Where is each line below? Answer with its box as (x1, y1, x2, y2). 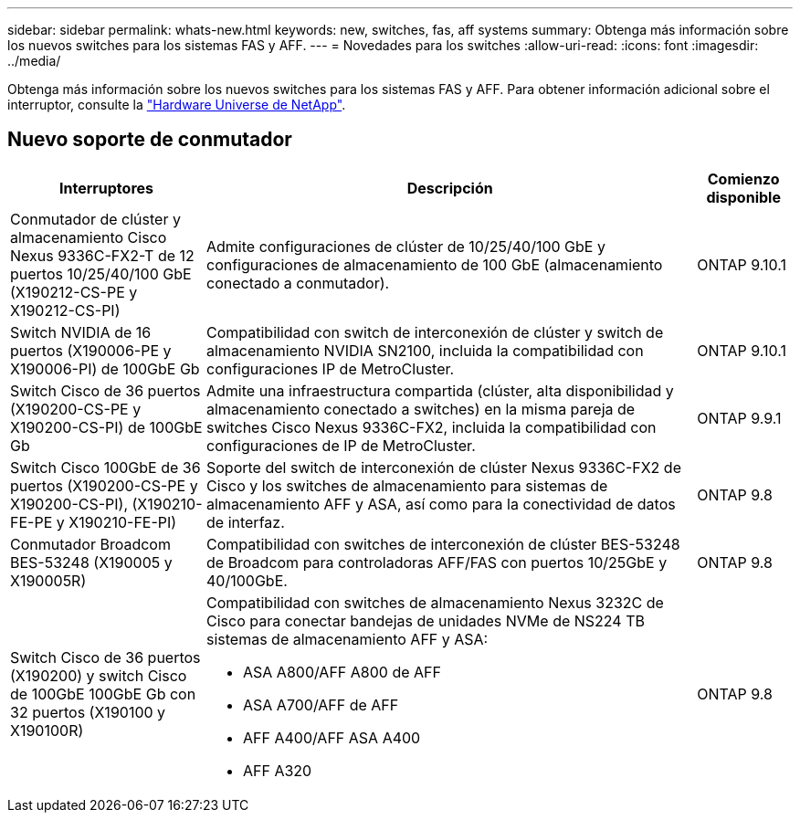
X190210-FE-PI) (68, 512, 177, 531)
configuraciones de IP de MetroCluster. (206, 436, 476, 455)
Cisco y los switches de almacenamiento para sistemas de (206, 476, 608, 495)
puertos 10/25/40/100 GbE (10, 264, 192, 283)
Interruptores (58, 178, 153, 197)
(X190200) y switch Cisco (10, 666, 187, 685)
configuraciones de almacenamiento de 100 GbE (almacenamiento (206, 255, 663, 274)
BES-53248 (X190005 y (10, 552, 173, 572)
